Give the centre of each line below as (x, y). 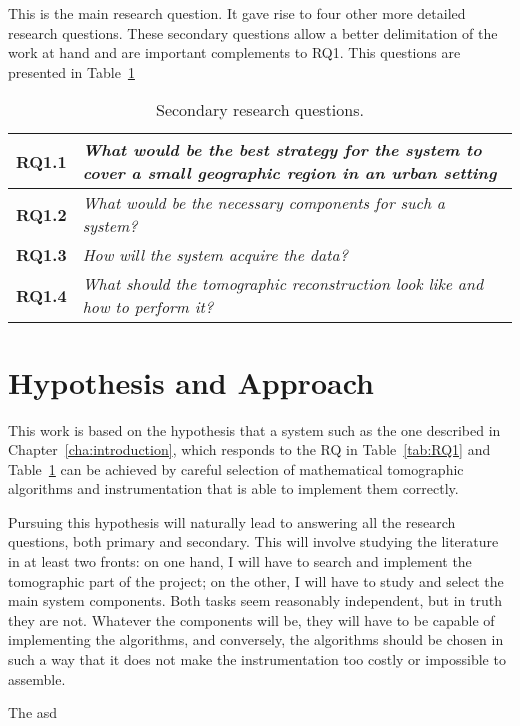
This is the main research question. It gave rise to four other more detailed (237, 13)
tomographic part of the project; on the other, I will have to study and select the (256, 580)
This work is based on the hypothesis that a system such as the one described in (254, 429)
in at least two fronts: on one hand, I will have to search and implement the (240, 561)
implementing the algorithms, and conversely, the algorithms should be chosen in (256, 639)
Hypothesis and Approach (191, 381)
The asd (33, 712)
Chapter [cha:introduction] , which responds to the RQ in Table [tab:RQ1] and (249, 449)
